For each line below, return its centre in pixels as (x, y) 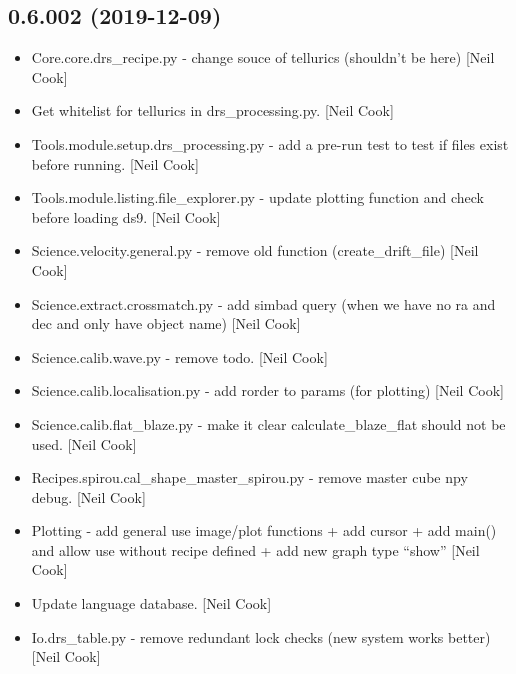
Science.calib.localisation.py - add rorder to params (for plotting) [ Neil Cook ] (267, 390)
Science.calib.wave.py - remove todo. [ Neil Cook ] (179, 356)
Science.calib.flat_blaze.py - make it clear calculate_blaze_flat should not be (268, 423)
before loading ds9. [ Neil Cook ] (126, 216)
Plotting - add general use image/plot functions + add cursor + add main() (264, 530)
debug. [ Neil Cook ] (88, 496)
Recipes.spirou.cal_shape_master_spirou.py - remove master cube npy (249, 477)
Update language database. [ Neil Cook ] (151, 603)
